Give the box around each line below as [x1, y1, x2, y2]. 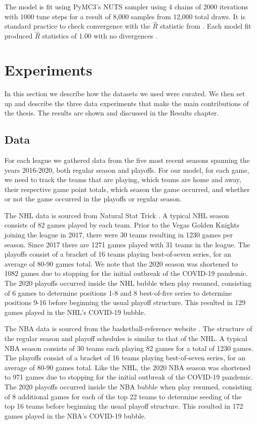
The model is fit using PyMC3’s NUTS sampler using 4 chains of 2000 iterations [4, 1, 248, 11]
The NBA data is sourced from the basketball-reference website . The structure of [4, 323, 253, 334]
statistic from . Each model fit [160, 21, 252, 31]
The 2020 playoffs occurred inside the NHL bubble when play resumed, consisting [4, 278, 252, 288]
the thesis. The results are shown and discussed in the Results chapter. [4, 108, 219, 118]
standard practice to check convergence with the [4, 21, 150, 31]
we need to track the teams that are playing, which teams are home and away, [4, 174, 241, 185]
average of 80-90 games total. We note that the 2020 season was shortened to [4, 258, 238, 269]
